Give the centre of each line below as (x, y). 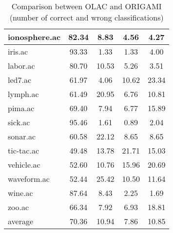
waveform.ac (29, 179)
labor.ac (21, 66)
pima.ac (21, 108)
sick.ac (19, 122)
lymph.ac (23, 94)
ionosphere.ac (34, 37)
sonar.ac (22, 136)
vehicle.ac (24, 165)
